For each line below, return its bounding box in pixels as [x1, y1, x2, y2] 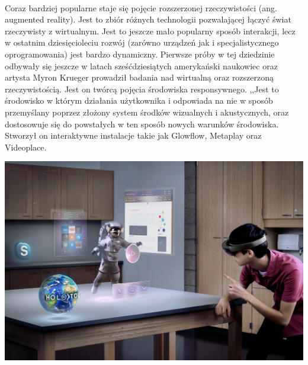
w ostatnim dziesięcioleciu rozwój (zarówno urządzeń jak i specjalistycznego [5, 36, 279, 49]
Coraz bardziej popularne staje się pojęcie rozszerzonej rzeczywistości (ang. [5, 1, 277, 14]
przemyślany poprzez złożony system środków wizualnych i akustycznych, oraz [5, 105, 289, 118]
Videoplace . [5, 140, 47, 153]
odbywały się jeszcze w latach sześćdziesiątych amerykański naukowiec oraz [5, 59, 278, 72]
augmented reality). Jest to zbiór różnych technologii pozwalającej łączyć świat [5, 13, 291, 25]
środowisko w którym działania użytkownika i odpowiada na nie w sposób [5, 94, 273, 107]
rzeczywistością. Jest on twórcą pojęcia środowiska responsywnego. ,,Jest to [5, 82, 279, 95]
